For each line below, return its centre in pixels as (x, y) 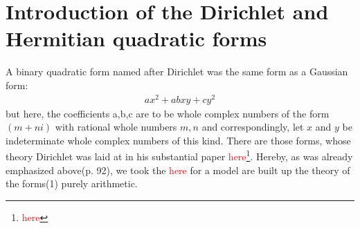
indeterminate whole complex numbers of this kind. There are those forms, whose (178, 140)
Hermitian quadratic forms (136, 38)
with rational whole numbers (116, 127)
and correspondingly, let (253, 127)
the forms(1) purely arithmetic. (72, 183)
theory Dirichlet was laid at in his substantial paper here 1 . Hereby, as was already (179, 155)
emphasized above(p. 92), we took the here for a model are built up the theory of (178, 170)
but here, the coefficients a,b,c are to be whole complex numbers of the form (168, 113)
